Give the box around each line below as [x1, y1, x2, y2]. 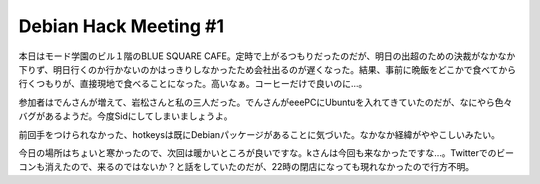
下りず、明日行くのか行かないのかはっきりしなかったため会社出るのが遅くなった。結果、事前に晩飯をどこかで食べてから [18, 63, 517, 75]
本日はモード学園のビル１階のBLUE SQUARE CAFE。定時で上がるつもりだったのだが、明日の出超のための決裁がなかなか [18, 50, 516, 62]
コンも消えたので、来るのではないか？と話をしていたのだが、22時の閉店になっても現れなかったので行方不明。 [18, 161, 475, 173]
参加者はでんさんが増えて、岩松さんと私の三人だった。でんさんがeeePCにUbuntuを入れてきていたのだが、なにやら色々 [18, 96, 513, 108]
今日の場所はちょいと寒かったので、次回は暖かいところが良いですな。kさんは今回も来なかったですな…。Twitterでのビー [18, 146, 515, 159]
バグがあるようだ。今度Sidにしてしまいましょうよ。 [18, 110, 234, 122]
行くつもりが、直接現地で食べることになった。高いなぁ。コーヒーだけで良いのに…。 [18, 78, 368, 90]
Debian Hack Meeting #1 [18, 15, 225, 37]
